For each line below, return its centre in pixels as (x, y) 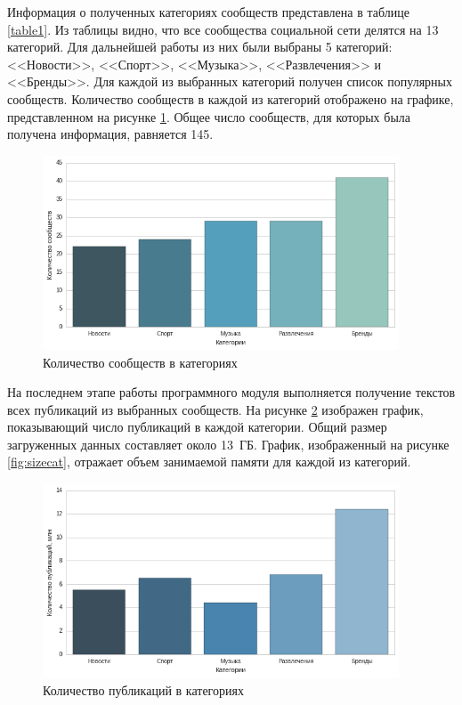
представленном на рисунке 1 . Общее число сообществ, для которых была (209, 116)
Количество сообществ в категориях (140, 362)
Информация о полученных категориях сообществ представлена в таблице (208, 12)
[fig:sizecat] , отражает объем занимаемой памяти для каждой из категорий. (209, 462)
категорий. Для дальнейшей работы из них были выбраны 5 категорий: (200, 47)
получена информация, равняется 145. (110, 134)
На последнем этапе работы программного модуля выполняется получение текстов (231, 392)
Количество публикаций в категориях (143, 689)
